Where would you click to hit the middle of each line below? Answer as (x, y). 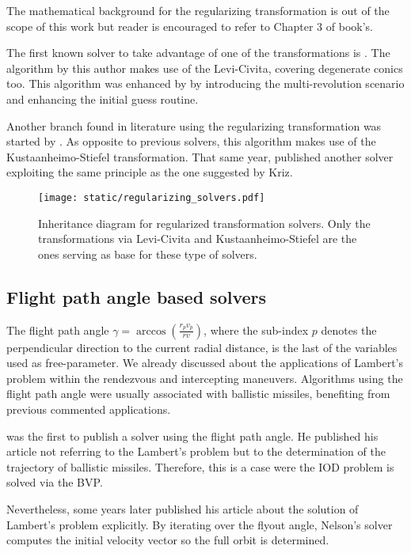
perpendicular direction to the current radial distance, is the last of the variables (202, 347)
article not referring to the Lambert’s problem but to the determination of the (196, 451)
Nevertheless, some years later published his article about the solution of (183, 508)
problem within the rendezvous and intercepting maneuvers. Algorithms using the (205, 378)
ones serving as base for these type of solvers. (148, 254)
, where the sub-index (256, 330)
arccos (151, 331)
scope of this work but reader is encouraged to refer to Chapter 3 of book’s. (190, 26)
